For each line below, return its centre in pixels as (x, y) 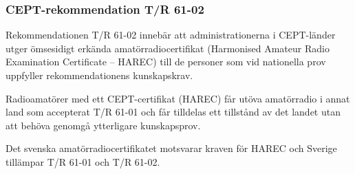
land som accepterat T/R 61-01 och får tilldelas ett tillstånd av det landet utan (173, 112)
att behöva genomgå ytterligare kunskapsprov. (103, 125)
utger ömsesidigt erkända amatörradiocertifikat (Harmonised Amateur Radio (168, 48)
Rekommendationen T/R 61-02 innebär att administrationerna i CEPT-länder (171, 35)
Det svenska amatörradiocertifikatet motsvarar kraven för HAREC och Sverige (171, 148)
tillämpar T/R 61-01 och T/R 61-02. (83, 161)
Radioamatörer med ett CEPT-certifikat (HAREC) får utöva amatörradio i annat (178, 98)
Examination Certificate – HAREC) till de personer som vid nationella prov (166, 62)
